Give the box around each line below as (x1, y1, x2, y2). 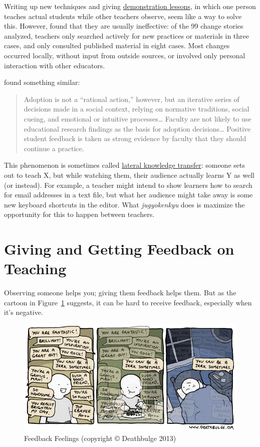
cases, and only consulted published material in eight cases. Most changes (4, 40, 230, 51)
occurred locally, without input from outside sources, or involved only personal (4, 50, 245, 60)
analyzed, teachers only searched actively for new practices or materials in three (4, 30, 249, 41)
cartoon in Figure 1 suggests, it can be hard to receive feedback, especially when (4, 297, 252, 307)
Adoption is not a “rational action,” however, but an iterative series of (24, 93, 239, 104)
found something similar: (4, 77, 80, 87)
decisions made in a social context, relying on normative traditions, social (24, 103, 249, 114)
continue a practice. (24, 143, 84, 153)
